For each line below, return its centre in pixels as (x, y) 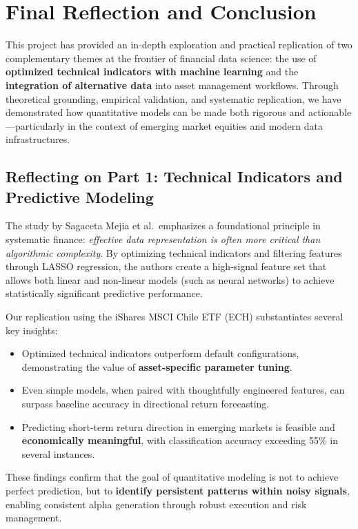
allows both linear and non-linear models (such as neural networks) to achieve (170, 279)
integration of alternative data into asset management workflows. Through (172, 85)
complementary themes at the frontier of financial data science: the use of (161, 58)
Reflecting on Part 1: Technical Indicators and (174, 176)
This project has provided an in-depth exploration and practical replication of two (179, 45)
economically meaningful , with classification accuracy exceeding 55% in (180, 440)
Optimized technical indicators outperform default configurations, (160, 353)
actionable (330, 112)
